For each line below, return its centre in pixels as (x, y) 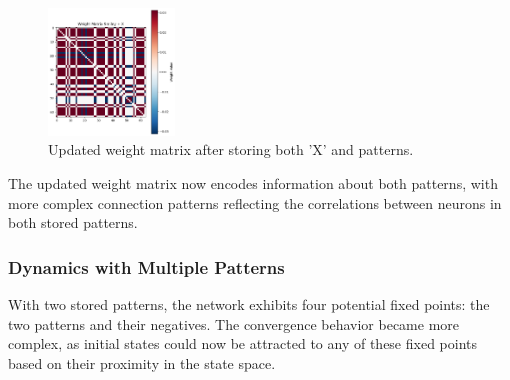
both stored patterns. (73, 222)
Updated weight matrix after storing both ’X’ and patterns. (231, 149)
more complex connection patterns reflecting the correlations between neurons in (255, 202)
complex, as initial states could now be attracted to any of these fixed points (243, 343)
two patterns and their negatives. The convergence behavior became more (234, 323)
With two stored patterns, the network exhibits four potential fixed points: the (249, 304)
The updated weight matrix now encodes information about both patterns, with (253, 183)
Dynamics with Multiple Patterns (146, 266)
